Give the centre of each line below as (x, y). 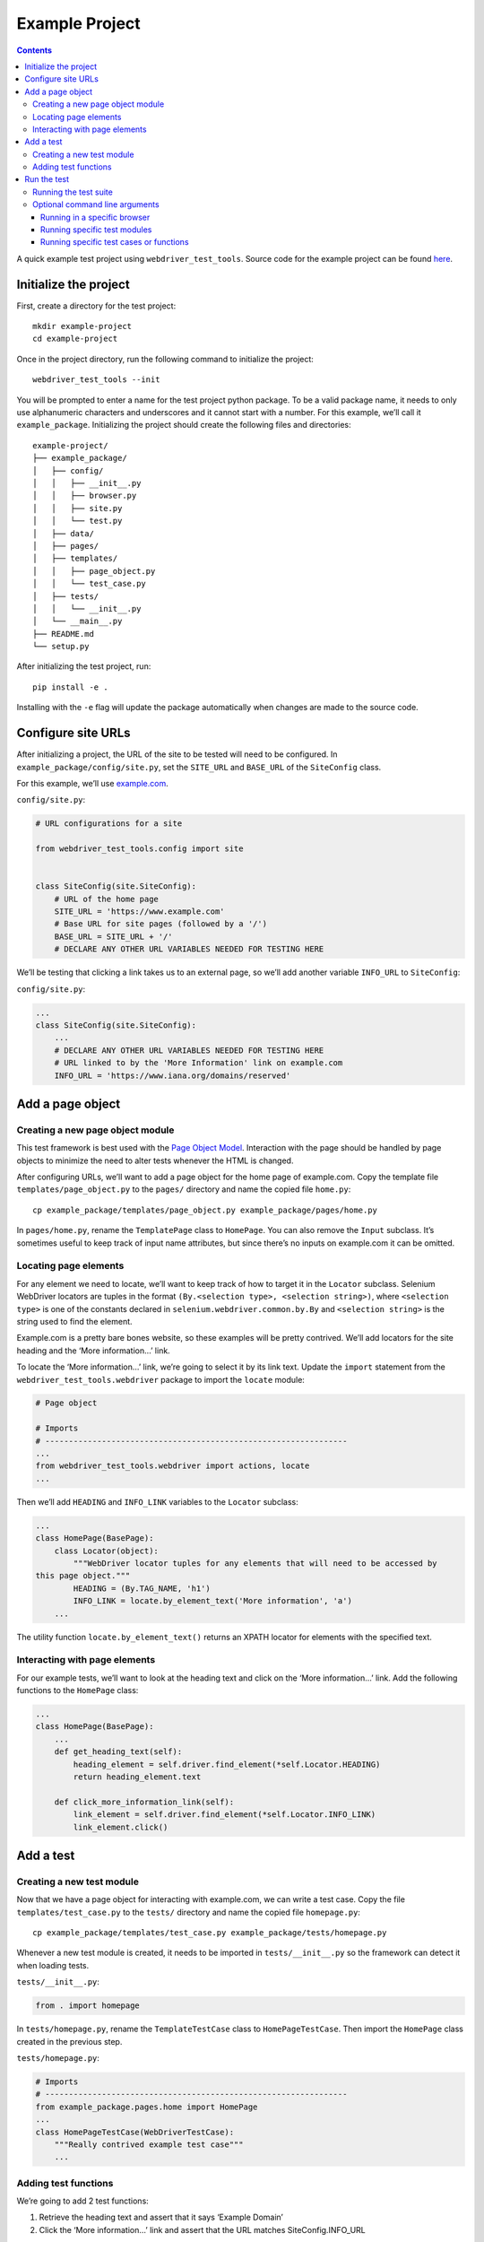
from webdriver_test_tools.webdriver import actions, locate (173, 1466)
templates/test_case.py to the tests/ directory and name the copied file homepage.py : (188, 1912)
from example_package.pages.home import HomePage (147, 2107)
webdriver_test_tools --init (96, 380)
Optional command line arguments (96, 204)
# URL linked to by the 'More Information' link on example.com (199, 1063)
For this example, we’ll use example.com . (93, 783)
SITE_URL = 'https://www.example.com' (139, 912)
